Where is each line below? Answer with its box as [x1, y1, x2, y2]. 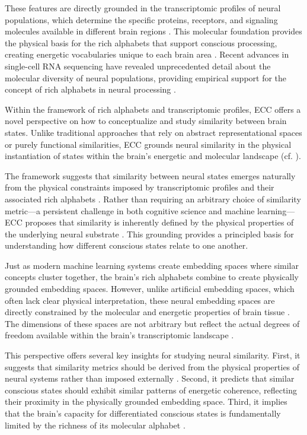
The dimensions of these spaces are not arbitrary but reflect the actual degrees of [5, 317, 300, 329]
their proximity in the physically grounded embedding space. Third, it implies [5, 395, 287, 408]
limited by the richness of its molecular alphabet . [5, 418, 186, 431]
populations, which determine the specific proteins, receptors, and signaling [5, 13, 278, 26]
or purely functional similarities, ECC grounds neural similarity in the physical [5, 138, 292, 150]
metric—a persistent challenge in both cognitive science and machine [5, 204, 255, 217]
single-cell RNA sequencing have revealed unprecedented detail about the [5, 59, 271, 72]
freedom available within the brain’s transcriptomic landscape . [5, 329, 234, 341]
